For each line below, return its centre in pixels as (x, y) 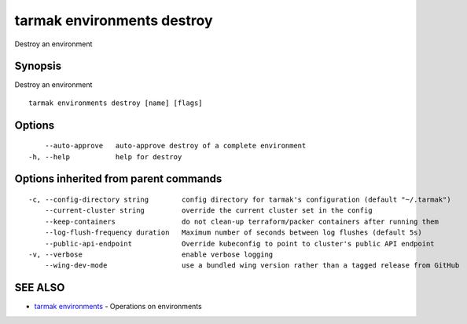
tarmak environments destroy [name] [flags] (116, 103)
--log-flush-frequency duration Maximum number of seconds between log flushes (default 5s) (233, 233)
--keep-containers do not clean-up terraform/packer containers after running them (242, 221)
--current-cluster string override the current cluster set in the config (208, 211)
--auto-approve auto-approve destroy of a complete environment (175, 146)
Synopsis (38, 66)
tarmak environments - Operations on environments (118, 307)
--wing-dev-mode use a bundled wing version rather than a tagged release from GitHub (252, 266)
